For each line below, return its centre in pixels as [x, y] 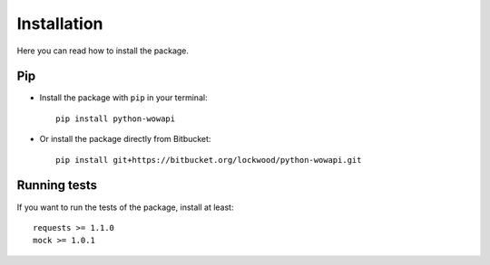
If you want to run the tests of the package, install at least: [125, 207]
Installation [60, 24]
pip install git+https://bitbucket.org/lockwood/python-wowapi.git [209, 160]
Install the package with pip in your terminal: [123, 98]
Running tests [57, 185]
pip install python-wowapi [116, 118]
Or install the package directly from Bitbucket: [125, 139]
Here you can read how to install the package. [103, 51]
